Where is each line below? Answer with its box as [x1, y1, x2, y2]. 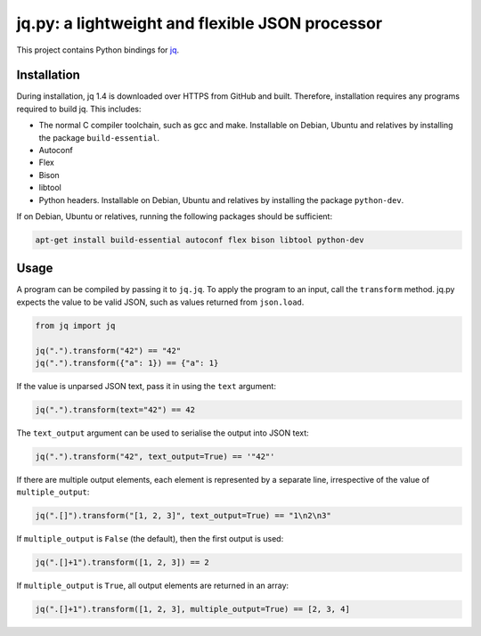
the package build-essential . [38, 132, 160, 143]
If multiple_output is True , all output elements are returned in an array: [16, 580, 289, 591]
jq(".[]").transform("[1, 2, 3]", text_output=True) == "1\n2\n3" [35, 510, 331, 521]
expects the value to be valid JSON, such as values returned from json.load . [16, 297, 305, 307]
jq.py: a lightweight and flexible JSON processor [16, 13, 383, 33]
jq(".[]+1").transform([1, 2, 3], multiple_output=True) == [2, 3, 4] [35, 604, 351, 615]
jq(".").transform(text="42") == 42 [35, 404, 196, 414]
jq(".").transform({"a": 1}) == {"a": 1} [35, 358, 219, 368]
